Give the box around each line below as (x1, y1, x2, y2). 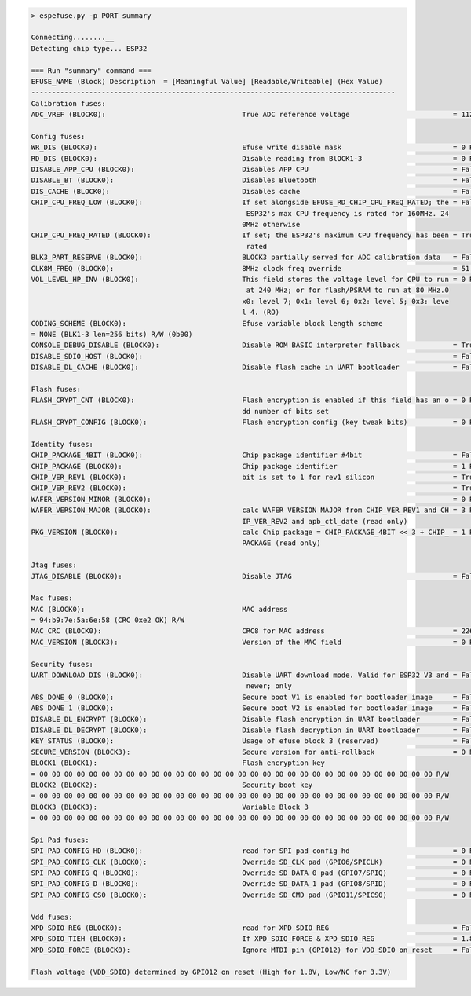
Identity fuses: (31, 440, 94, 449)
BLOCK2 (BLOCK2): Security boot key (31, 780, 313, 789)
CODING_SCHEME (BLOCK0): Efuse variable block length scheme (31, 319, 384, 328)
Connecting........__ (31, 33, 115, 42)
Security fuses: (31, 660, 94, 668)
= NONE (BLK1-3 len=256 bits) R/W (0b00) (31, 330, 193, 339)
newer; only (246, 682, 292, 690)
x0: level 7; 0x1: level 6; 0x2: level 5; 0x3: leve (242, 297, 449, 306)
